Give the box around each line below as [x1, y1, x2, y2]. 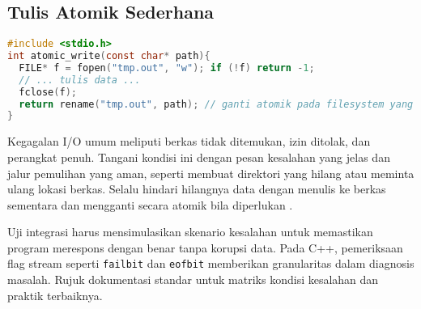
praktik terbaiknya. [7, 286, 103, 303]
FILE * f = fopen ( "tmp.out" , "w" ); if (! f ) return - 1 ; [19, 61, 315, 74]
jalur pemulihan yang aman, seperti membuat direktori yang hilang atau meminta [7, 164, 415, 181]
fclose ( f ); [19, 86, 77, 98]
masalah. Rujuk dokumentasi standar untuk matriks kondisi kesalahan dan [7, 271, 379, 288]
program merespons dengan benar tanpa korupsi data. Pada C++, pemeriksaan [7, 239, 403, 256]
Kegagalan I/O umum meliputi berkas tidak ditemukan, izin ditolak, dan [7, 133, 371, 150]
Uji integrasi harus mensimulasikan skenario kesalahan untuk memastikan [7, 223, 373, 240]
